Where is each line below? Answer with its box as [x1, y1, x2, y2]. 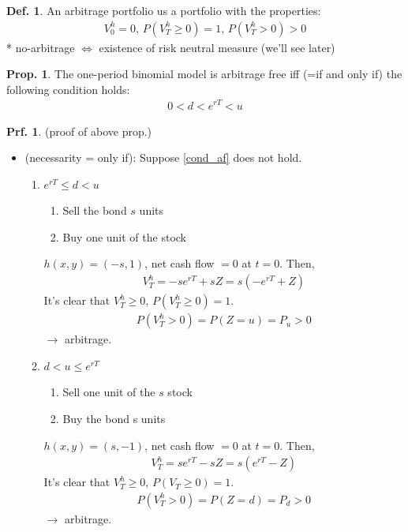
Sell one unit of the [62, 384, 155, 400]
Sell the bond [62, 202, 127, 219]
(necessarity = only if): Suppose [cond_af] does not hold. [24, 149, 302, 166]
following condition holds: [6, 81, 130, 97]
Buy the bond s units [62, 410, 166, 426]
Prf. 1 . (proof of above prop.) [6, 122, 152, 139]
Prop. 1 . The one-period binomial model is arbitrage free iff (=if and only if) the [6, 66, 402, 82]
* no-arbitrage [6, 39, 75, 55]
